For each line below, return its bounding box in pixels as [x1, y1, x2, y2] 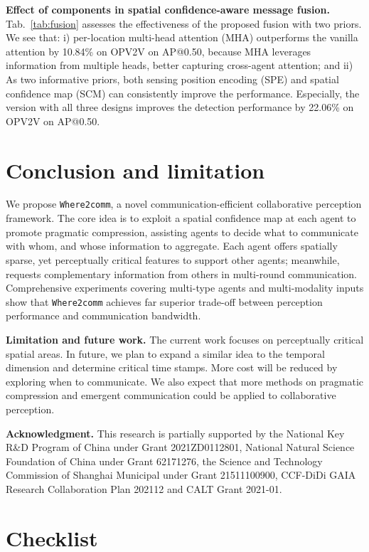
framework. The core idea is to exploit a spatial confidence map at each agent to [6, 211, 356, 225]
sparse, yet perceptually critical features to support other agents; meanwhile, [6, 252, 340, 267]
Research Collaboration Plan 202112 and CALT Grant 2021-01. [6, 481, 282, 496]
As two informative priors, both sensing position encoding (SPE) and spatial [6, 71, 339, 86]
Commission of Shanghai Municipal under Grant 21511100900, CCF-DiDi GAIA [6, 467, 356, 482]
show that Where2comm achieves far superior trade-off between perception [6, 294, 323, 309]
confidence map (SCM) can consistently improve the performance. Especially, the [6, 85, 360, 100]
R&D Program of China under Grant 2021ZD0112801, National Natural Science [6, 440, 355, 455]
